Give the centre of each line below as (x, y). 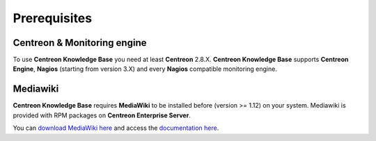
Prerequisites (53, 18)
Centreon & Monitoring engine (80, 43)
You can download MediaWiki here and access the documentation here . (116, 128)
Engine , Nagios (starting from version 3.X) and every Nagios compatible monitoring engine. (145, 69)
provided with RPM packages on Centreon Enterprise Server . (102, 115)
